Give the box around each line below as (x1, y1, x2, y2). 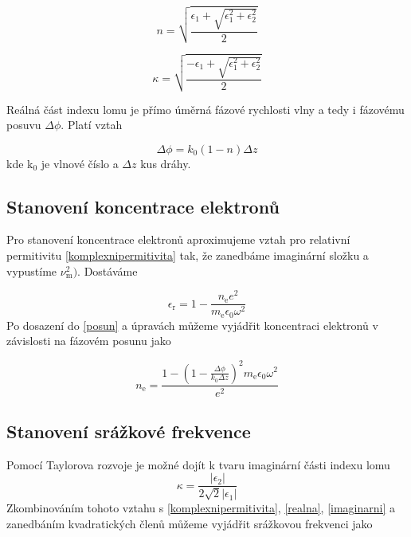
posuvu (6, 116, 41, 133)
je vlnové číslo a (41, 155, 119, 171)
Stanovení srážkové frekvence (6, 418, 251, 443)
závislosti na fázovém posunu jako (6, 332, 171, 349)
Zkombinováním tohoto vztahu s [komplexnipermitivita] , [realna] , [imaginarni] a (6, 500, 395, 516)
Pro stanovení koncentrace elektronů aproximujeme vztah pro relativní (6, 231, 350, 248)
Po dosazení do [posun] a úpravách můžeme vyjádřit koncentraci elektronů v (6, 316, 378, 333)
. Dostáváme (77, 262, 138, 279)
